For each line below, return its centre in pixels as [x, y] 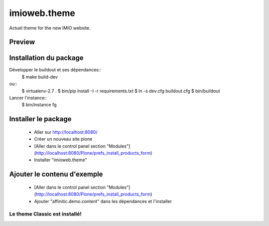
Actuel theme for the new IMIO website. [50, 28]
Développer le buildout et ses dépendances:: [55, 70]
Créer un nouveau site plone [63, 139]
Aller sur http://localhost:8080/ [66, 132]
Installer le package [40, 119]
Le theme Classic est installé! [45, 214]
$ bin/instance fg [39, 105]
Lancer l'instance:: [28, 98]
